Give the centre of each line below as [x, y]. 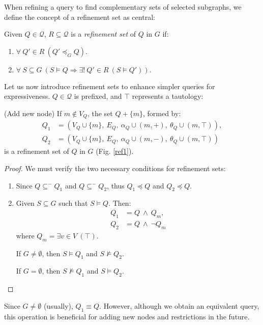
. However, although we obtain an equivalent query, [179, 305]
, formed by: [162, 113]
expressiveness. [27, 96]
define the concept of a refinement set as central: [80, 17]
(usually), [58, 305]
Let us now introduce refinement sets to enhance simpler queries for [110, 86]
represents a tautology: [168, 96]
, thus [116, 185]
